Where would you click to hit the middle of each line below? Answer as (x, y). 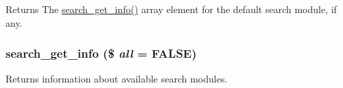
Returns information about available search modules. (117, 79)
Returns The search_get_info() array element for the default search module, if (171, 9)
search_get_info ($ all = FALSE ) (101, 53)
